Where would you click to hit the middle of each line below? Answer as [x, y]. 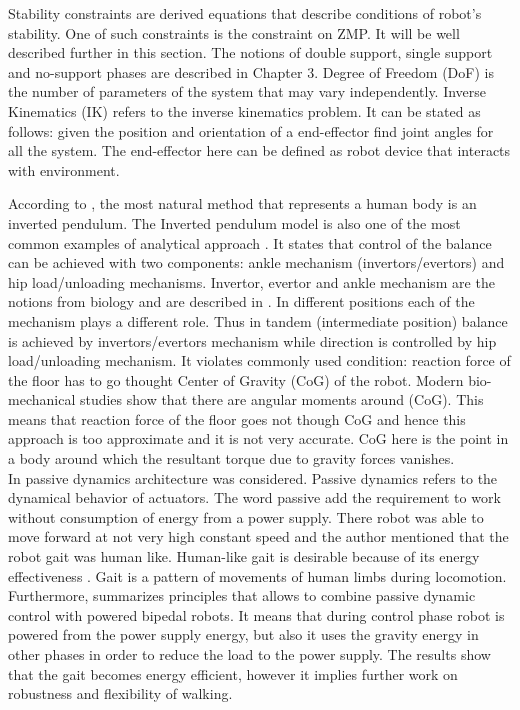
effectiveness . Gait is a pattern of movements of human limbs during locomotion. [257, 575]
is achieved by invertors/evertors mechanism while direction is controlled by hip [252, 340]
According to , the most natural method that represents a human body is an [242, 203]
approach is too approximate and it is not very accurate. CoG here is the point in [258, 438]
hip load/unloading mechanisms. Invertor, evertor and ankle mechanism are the [251, 281]
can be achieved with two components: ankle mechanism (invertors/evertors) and [256, 262]
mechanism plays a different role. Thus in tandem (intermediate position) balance [258, 320]
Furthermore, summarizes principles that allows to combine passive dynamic [242, 595]
